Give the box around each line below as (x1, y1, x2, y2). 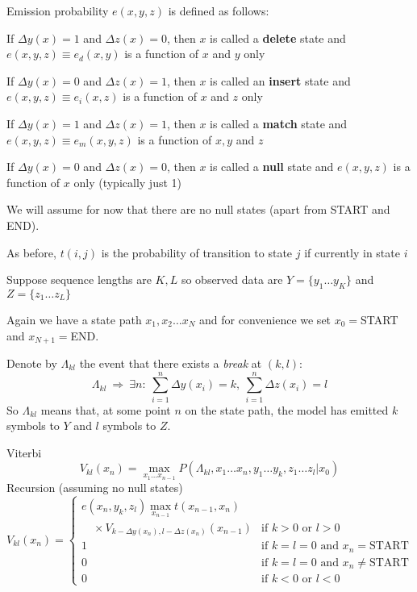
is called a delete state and (210, 29, 346, 46)
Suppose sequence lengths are (6, 271, 152, 288)
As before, (6, 244, 56, 261)
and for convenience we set (199, 311, 332, 327)
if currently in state (304, 244, 400, 261)
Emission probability (6, 2, 109, 19)
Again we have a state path (6, 311, 142, 327)
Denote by (6, 354, 57, 371)
